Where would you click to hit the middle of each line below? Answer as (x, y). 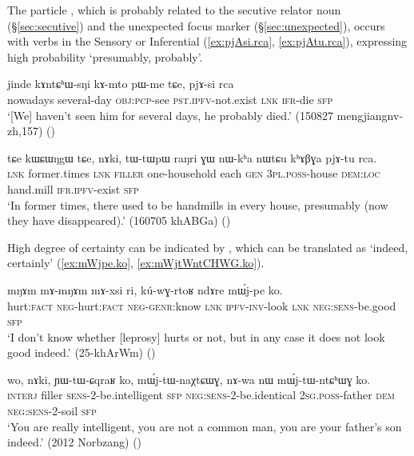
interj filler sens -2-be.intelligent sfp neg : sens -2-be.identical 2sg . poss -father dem (201, 395)
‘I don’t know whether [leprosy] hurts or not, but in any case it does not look (196, 336)
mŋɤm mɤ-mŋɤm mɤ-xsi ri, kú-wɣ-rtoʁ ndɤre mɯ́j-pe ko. (145, 289)
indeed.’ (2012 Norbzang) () (75, 442)
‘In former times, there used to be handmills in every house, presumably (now (198, 204)
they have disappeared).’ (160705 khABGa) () (119, 220)
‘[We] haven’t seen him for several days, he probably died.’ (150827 (170, 115)
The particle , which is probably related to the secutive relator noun (174, 10)
